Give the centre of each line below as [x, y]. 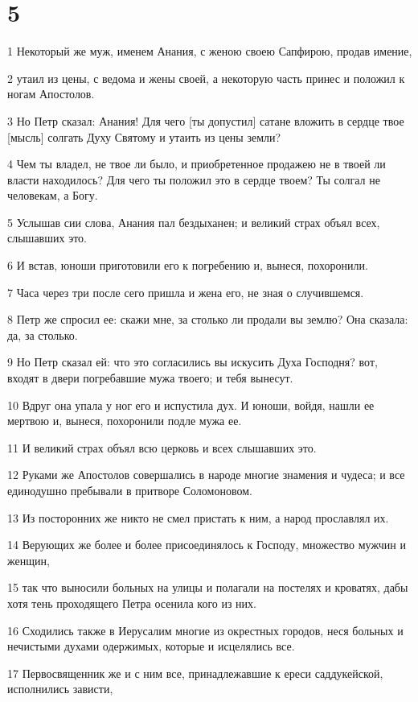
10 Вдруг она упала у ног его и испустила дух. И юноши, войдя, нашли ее [191, 405]
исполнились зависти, [60, 689]
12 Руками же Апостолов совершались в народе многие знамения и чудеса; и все [206, 475]
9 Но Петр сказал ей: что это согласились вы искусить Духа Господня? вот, [193, 362]
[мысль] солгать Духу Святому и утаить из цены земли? [144, 136]
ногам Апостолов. [51, 94]
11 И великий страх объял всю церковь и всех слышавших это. [162, 447]
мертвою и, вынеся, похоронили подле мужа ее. [125, 421]
